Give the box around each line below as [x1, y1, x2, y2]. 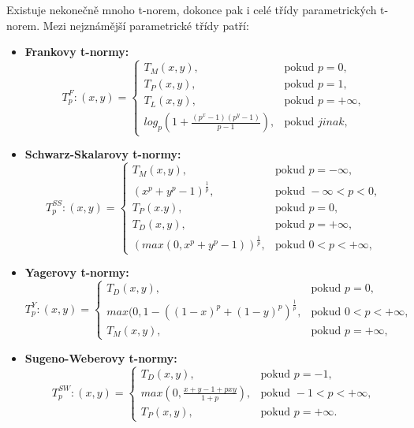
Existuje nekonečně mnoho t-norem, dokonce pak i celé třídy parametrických [6, 2, 377, 17]
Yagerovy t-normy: [24, 264, 129, 281]
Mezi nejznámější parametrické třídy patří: [43, 17, 249, 33]
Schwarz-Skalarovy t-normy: [24, 146, 181, 162]
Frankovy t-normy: [24, 43, 129, 60]
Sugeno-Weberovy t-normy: [24, 349, 177, 366]
